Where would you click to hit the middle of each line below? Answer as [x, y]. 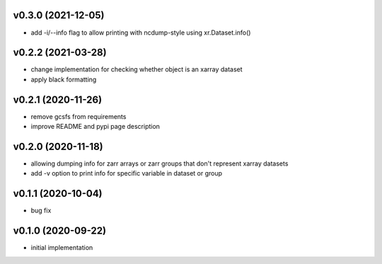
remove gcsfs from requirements [79, 116]
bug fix [41, 211]
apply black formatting [64, 79]
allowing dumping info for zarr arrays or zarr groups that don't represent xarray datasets [160, 163]
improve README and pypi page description [95, 127]
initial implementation [62, 248]
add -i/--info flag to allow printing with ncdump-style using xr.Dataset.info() [141, 33]
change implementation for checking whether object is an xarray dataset [137, 69]
